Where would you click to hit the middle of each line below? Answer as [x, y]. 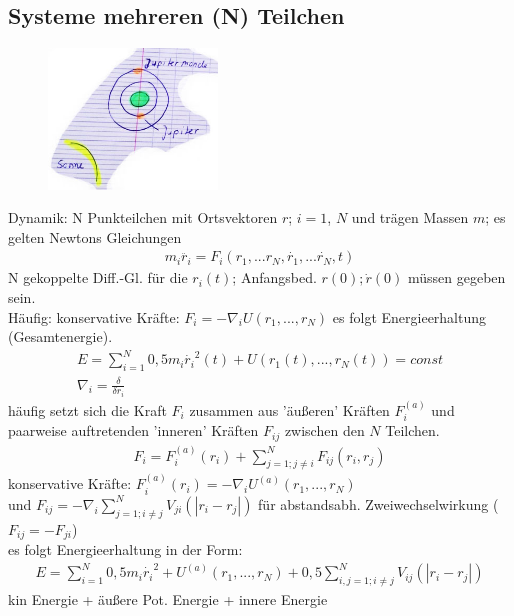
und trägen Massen [410, 217]
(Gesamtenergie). [60, 336]
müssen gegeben [456, 277]
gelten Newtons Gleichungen [95, 236]
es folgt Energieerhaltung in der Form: [125, 548]
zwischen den [324, 430]
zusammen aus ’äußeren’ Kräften [289, 409]
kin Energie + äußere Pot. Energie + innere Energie [168, 598]
